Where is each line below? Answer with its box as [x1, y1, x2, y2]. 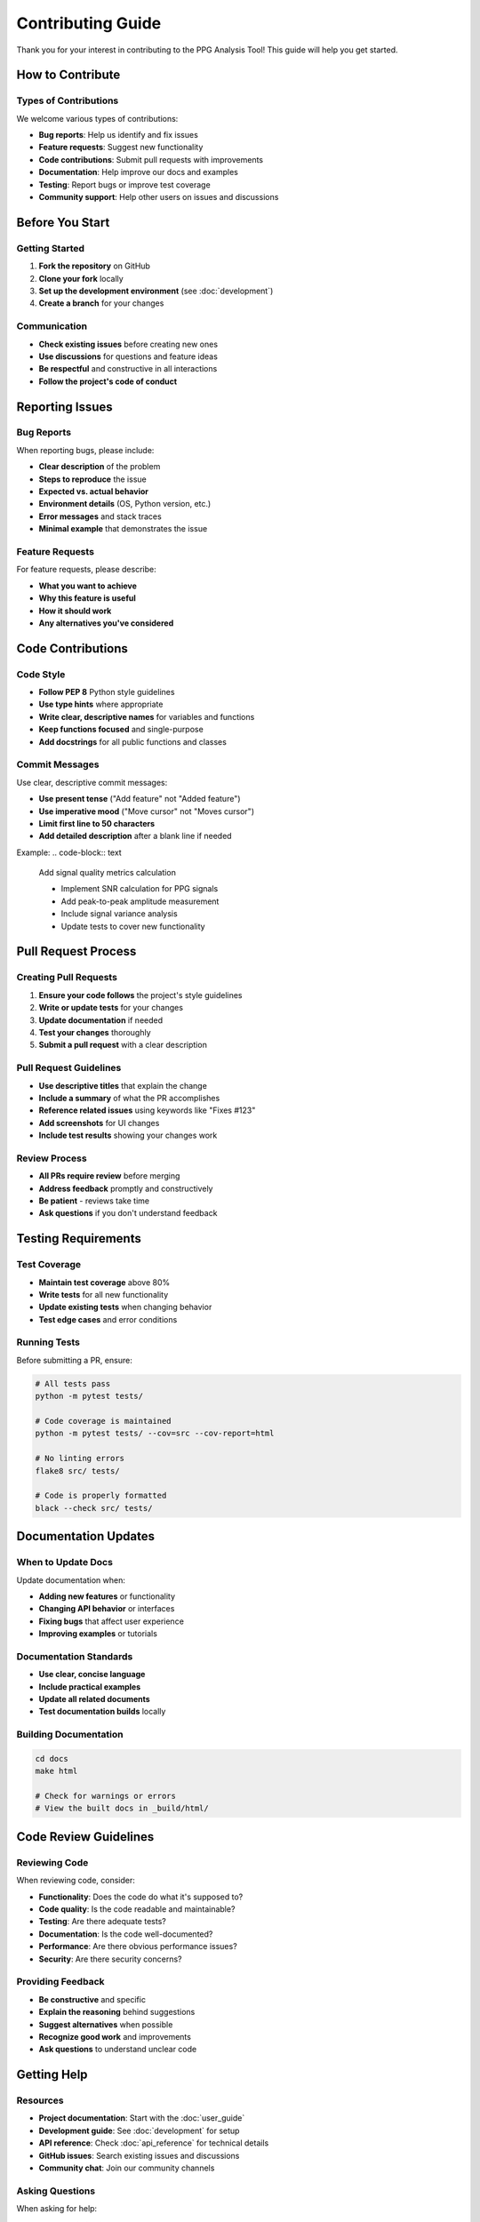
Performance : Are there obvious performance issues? [38, 1941, 237, 1952]
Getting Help [16, 2067, 88, 2082]
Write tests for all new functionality [38, 1289, 169, 1299]
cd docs [35, 1754, 68, 1763]
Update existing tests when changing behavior [38, 1302, 212, 1313]
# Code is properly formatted [35, 1491, 167, 1501]
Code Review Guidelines [16, 1829, 155, 1844]
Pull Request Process [16, 944, 137, 959]
